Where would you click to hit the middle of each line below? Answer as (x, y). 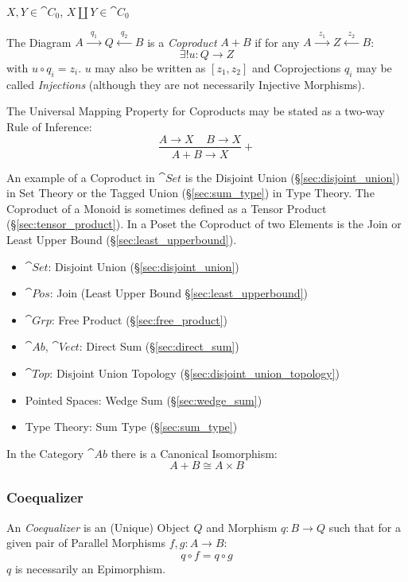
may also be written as (150, 67)
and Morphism (242, 527)
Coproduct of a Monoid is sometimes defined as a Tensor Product (167, 208)
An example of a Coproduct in (81, 177)
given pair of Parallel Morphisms (86, 543)
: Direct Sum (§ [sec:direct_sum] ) (159, 346)
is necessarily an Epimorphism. (90, 568)
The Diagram (39, 42)
